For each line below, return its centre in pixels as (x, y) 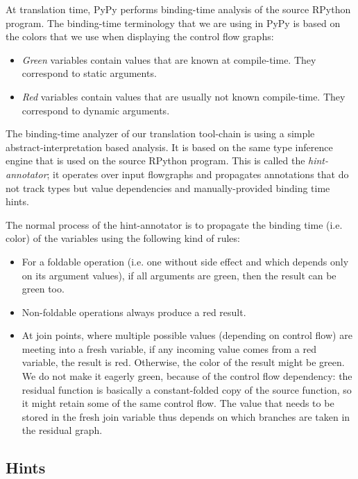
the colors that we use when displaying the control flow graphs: (140, 36)
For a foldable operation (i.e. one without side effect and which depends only (185, 261)
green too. (43, 289)
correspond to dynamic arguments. (96, 110)
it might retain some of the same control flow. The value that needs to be (178, 403)
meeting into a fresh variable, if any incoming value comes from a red (169, 348)
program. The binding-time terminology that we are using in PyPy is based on (173, 23)
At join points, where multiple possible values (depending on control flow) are (187, 335)
